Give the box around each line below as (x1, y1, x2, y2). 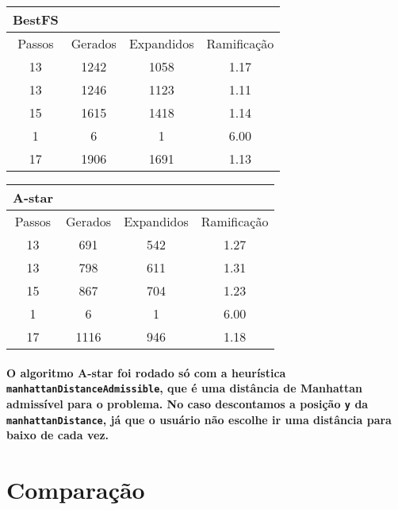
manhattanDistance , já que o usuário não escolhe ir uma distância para (6, 411, 392, 427)
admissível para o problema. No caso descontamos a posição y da (6, 395, 369, 411)
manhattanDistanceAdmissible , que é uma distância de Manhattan (6, 380, 363, 396)
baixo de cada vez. (6, 427, 109, 443)
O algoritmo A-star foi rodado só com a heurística (6, 364, 286, 381)
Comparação (6, 473, 145, 505)
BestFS (13, 10, 59, 29)
